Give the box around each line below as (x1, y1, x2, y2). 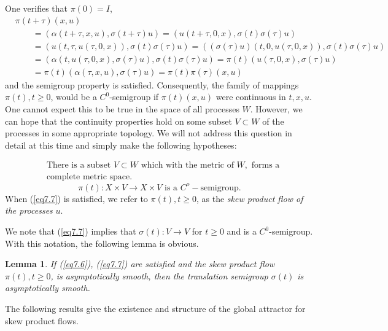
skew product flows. (5, 314, 79, 327)
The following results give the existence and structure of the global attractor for (5, 302, 306, 315)
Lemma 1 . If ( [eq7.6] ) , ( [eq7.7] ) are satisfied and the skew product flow (5, 257, 275, 270)
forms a (251, 161, 280, 170)
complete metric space (46, 173, 130, 182)
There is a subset (46, 161, 111, 170)
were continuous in (215, 90, 286, 103)
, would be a (50, 90, 97, 103)
